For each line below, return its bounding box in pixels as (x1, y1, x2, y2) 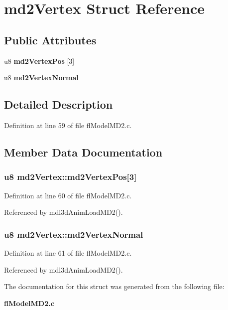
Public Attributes (4, 32, 97, 47)
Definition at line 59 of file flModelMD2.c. (4, 120, 132, 130)
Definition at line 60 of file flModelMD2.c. (4, 190, 132, 200)
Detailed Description (4, 97, 113, 112)
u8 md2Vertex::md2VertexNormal (4, 228, 143, 240)
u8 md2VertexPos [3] (4, 55, 75, 66)
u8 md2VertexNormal (4, 72, 79, 83)
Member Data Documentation (4, 144, 163, 159)
